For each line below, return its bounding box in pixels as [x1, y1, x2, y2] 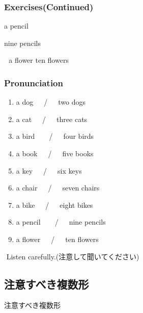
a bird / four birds [16, 131, 94, 141]
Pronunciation [4, 76, 63, 89]
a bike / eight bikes [16, 199, 93, 210]
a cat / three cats [16, 113, 88, 124]
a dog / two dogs [16, 97, 85, 107]
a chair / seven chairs [16, 182, 100, 193]
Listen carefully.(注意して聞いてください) [6, 251, 139, 261]
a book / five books [16, 148, 94, 158]
